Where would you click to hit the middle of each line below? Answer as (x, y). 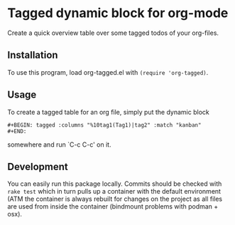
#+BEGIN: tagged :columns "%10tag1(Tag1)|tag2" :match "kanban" (104, 125)
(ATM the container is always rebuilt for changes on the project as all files (115, 199)
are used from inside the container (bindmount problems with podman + (113, 206)
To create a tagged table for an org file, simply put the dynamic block (108, 112)
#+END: (17, 131)
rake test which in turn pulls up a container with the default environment (114, 192)
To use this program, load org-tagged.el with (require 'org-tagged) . (108, 72)
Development (38, 166)
